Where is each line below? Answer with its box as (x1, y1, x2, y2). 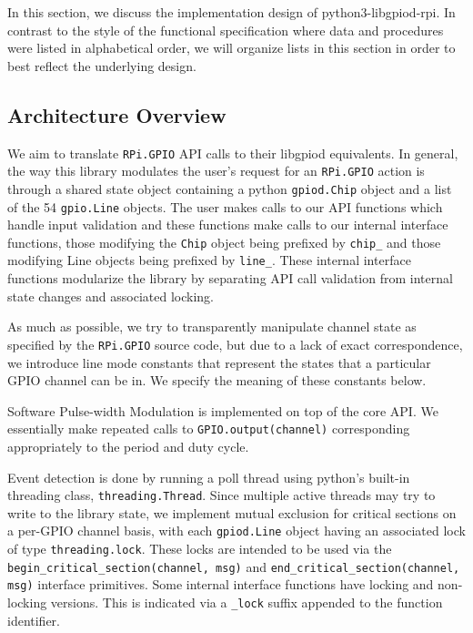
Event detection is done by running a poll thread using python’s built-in (7, 467, 410, 486)
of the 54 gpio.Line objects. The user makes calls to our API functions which (7, 197, 443, 216)
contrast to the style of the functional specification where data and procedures (7, 20, 444, 39)
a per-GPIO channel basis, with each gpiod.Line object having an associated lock (7, 521, 466, 540)
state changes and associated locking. (7, 286, 215, 305)
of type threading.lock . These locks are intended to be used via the (7, 539, 392, 558)
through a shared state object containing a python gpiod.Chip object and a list (7, 179, 452, 198)
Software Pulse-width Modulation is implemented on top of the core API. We (7, 401, 438, 420)
